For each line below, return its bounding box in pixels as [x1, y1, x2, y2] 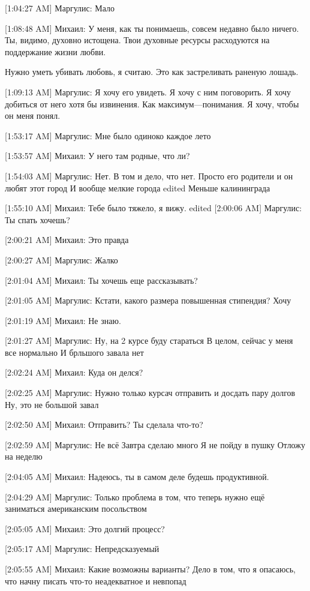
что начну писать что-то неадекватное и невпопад [5, 574, 186, 587]
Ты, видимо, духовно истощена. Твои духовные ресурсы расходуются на [5, 34, 270, 46]
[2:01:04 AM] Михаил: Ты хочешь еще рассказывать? [5, 274, 198, 286]
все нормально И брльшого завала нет [5, 346, 144, 358]
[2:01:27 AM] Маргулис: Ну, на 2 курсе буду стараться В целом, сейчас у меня [5, 334, 293, 347]
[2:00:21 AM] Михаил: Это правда [5, 233, 129, 246]
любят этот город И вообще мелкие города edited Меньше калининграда [5, 181, 270, 194]
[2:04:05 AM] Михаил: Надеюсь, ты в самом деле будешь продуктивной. [5, 470, 269, 483]
